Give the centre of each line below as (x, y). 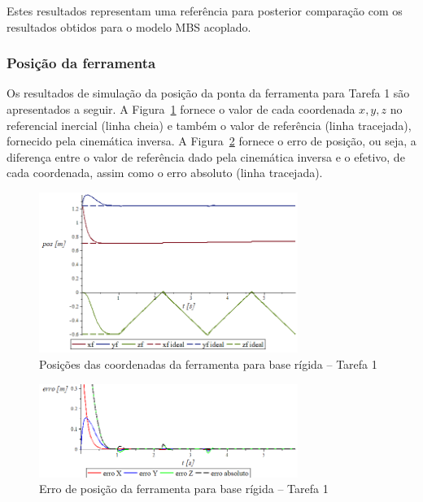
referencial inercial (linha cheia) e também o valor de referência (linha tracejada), (209, 125)
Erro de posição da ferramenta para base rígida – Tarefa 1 (184, 489)
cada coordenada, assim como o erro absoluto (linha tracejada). (165, 173)
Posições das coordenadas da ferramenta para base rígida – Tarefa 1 (208, 364)
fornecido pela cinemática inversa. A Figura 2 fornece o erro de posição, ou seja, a (211, 141)
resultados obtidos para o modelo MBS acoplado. (129, 26)
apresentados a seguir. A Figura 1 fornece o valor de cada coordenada (181, 109)
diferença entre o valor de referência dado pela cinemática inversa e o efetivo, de (206, 156)
